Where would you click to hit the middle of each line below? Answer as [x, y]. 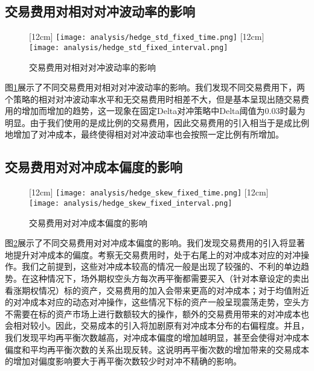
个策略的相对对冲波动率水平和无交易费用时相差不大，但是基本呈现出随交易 [153, 99]
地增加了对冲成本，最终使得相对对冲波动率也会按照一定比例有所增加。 [144, 134]
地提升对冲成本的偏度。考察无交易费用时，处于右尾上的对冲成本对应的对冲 [153, 254]
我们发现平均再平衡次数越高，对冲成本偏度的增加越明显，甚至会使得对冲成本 [157, 337]
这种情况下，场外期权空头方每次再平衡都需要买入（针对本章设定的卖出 [169, 278]
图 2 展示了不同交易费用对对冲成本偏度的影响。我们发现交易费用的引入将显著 [155, 243]
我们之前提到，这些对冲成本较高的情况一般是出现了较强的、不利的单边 [161, 266]
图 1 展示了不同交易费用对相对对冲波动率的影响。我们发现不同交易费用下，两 [155, 87]
